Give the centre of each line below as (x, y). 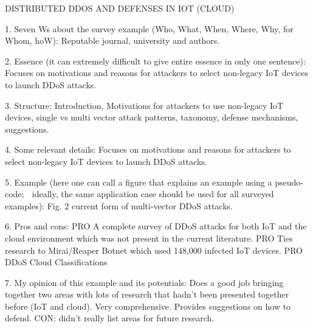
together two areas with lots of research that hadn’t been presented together (147, 294)
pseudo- (289, 182)
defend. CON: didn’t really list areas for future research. (110, 318)
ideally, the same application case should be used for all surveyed (153, 194)
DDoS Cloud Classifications (56, 262)
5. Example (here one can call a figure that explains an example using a (139, 182)
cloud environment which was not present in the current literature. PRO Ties (149, 238)
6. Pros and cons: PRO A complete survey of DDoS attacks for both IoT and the (156, 226)
